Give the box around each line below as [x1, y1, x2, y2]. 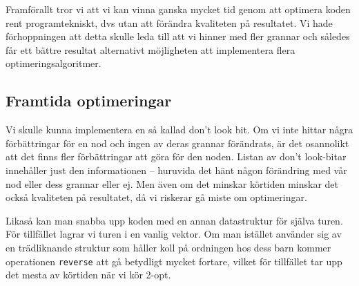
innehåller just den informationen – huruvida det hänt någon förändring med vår [6, 162, 347, 177]
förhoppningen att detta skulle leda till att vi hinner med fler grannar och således [6, 29, 350, 44]
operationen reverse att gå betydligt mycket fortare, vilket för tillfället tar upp [6, 254, 342, 268]
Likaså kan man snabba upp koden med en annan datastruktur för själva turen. [6, 213, 343, 227]
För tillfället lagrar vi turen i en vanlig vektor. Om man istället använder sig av [6, 227, 342, 241]
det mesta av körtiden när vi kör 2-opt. [6, 267, 171, 282]
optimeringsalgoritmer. [6, 56, 101, 70]
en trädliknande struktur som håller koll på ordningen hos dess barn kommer [6, 240, 331, 254]
